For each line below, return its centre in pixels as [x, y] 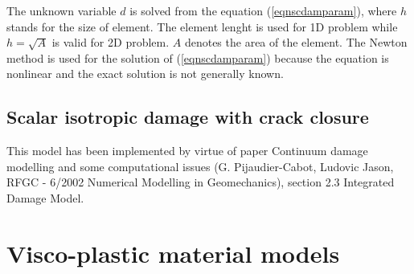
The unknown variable [61, 10]
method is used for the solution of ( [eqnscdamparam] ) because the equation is [198, 57]
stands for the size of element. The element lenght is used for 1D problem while [202, 26]
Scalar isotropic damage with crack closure [188, 117]
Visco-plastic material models [173, 253]
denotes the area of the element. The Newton [296, 42]
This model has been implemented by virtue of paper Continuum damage [187, 151]
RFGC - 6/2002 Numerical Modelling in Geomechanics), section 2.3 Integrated [201, 182]
